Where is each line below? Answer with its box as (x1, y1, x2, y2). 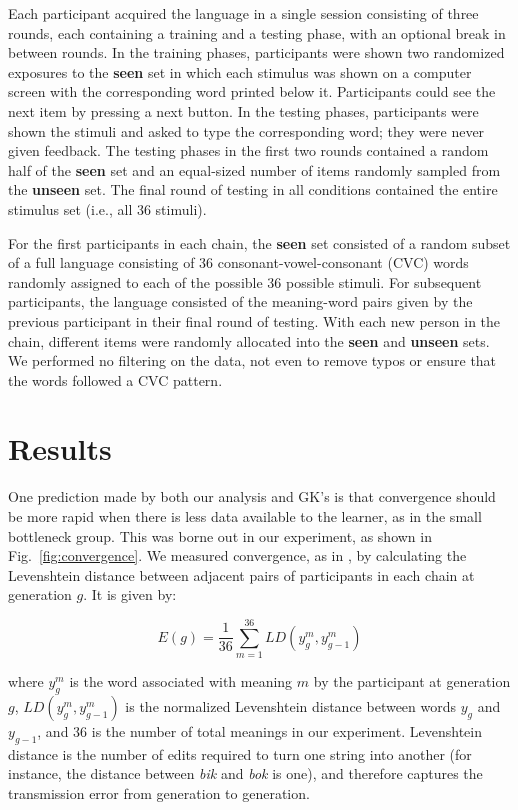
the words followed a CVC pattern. (8, 369, 223, 390)
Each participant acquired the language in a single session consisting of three (8, 3, 479, 23)
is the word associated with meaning (69, 671, 293, 692)
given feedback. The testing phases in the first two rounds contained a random (8, 140, 489, 161)
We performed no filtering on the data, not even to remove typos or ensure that (8, 350, 497, 371)
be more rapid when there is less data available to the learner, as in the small (8, 506, 482, 526)
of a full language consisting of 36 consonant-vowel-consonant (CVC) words (8, 252, 469, 273)
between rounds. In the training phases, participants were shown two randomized (8, 42, 505, 63)
